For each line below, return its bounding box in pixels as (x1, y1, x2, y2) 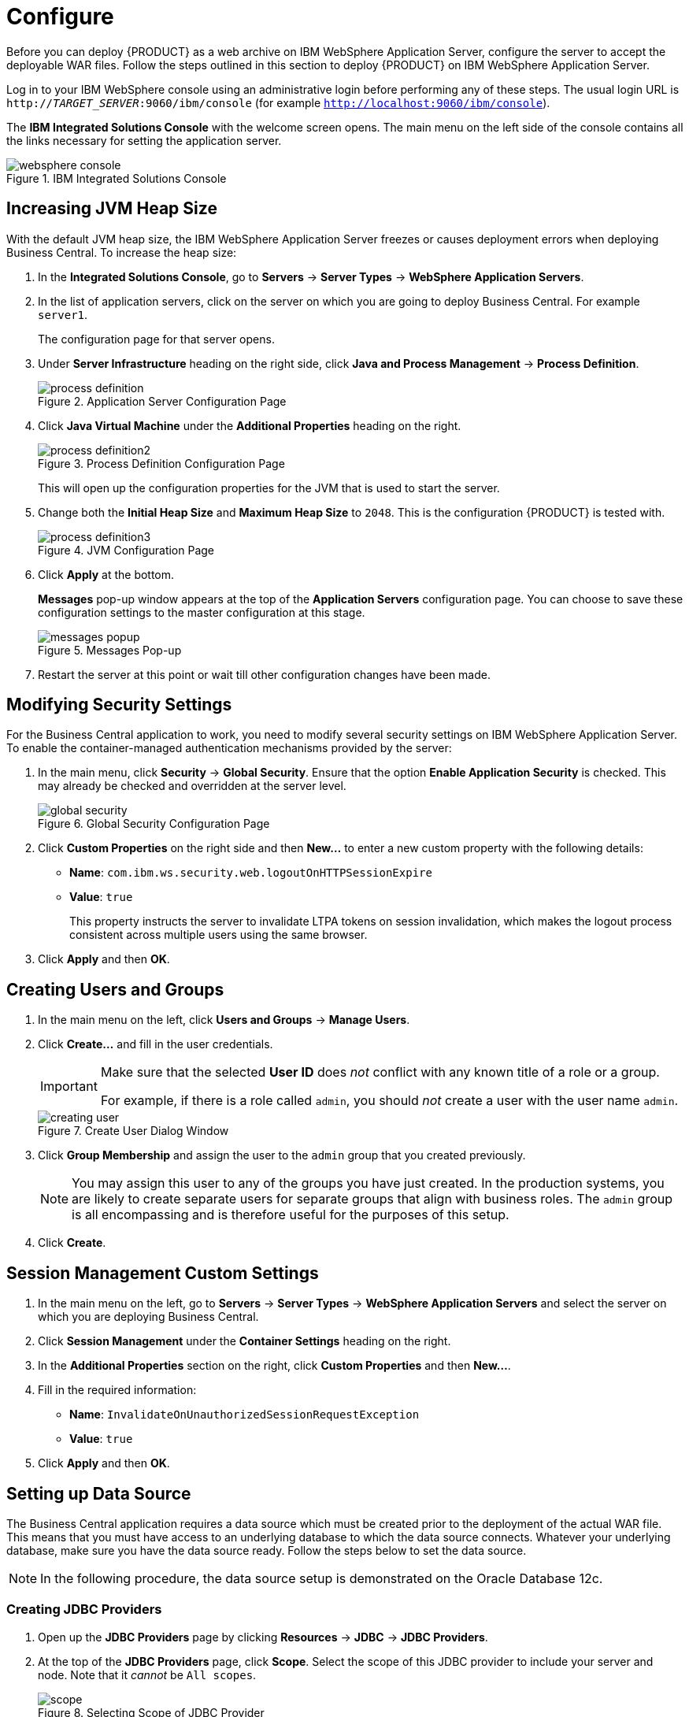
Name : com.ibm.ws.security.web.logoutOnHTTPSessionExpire (69, 866, 432, 880)
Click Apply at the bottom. (38, 567, 175, 581)
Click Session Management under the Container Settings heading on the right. (38, 1334, 451, 1348)
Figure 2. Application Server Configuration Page (38, 394, 287, 408)
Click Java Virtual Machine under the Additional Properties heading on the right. (38, 418, 461, 432)
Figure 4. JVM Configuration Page (38, 543, 215, 557)
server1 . (38, 307, 88, 321)
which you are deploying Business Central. (38, 1310, 259, 1324)
